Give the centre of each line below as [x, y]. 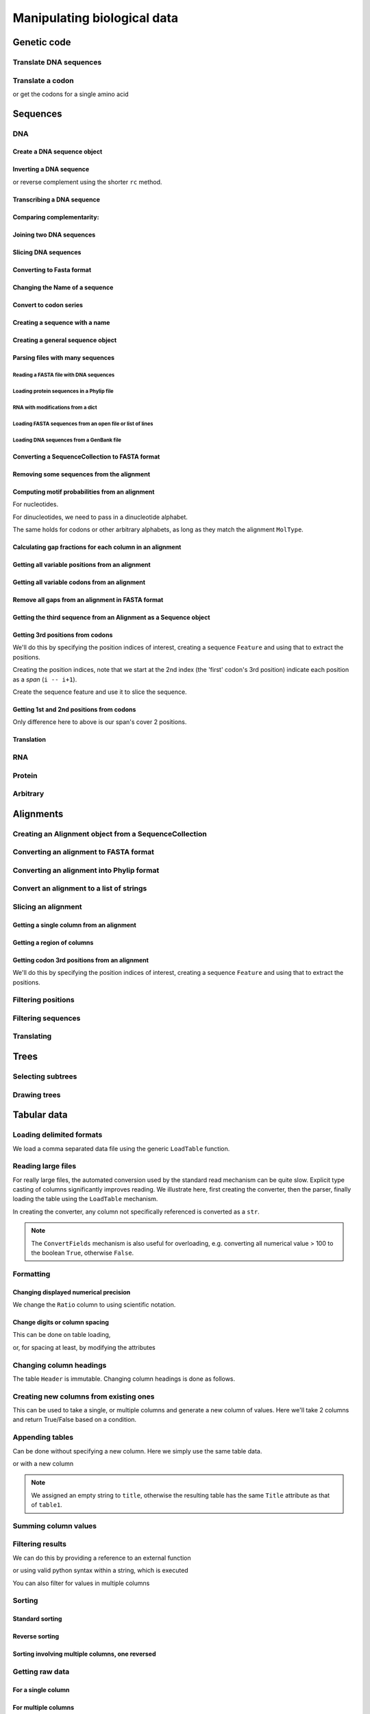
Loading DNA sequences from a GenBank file [67, 440]
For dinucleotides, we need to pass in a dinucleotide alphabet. [100, 517]
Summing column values [55, 1525]
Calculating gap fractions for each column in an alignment [97, 547]
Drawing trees [37, 1095]
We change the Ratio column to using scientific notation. [94, 1305]
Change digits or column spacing [61, 1322]
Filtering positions [44, 1000]
